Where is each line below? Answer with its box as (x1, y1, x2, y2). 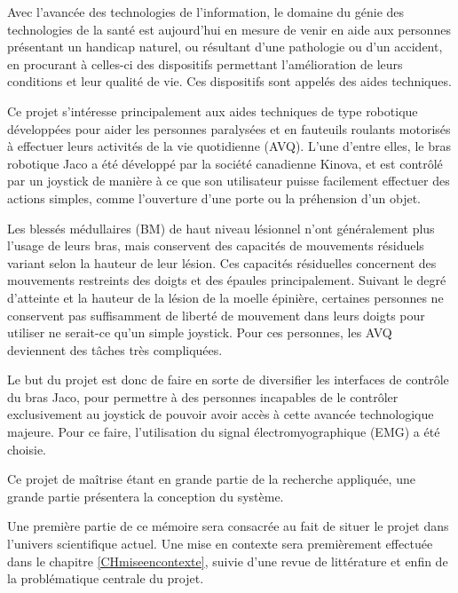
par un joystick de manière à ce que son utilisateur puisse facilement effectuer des (7, 171, 450, 190)
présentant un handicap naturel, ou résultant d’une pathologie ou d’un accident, (7, 37, 443, 56)
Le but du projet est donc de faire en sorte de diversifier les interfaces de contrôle (7, 370, 449, 389)
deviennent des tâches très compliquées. (7, 340, 223, 359)
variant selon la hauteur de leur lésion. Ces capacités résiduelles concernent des (7, 253, 437, 272)
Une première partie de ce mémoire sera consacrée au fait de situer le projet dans (7, 517, 449, 535)
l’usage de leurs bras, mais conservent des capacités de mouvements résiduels (7, 236, 424, 255)
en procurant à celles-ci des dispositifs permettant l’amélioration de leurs (7, 54, 403, 73)
